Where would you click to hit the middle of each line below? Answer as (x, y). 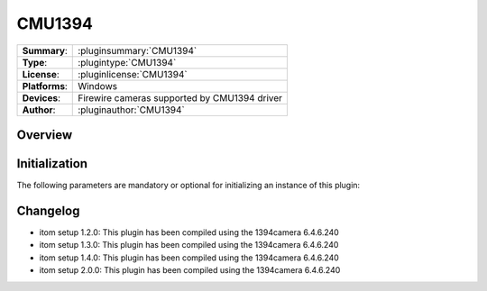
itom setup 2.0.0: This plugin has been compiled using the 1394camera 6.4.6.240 (190, 270)
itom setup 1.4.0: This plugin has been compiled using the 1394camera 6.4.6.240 (189, 258)
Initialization (52, 164)
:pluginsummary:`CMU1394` (138, 50)
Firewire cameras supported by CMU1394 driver (180, 97)
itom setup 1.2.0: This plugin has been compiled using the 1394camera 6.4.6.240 (189, 232)
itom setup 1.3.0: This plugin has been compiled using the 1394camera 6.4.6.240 (189, 245)
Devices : (41, 97)
